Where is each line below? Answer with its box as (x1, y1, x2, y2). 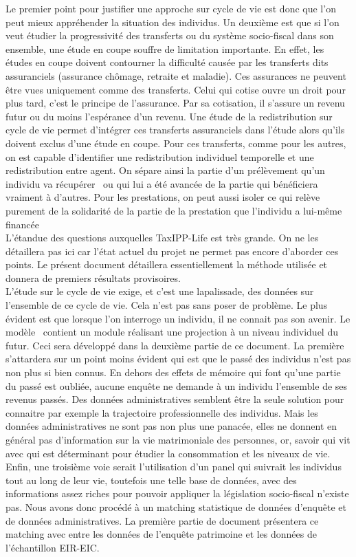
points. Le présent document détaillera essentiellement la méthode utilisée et (5, 257, 328, 272)
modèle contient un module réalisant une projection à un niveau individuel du (5, 325, 338, 339)
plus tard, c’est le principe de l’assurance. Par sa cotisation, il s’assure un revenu (5, 96, 345, 110)
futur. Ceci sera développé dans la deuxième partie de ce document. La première (5, 338, 344, 352)
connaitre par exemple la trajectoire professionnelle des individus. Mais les (5, 405, 318, 419)
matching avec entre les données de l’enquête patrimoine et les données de (5, 527, 317, 541)
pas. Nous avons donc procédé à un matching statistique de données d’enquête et (5, 499, 346, 514)
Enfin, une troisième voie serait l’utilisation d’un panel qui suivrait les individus (5, 459, 342, 474)
